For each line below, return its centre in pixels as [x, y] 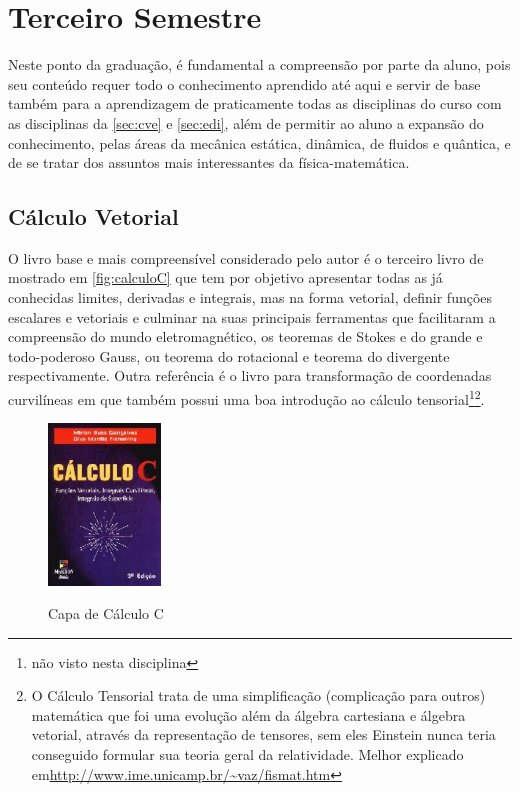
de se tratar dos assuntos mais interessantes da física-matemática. [209, 162]
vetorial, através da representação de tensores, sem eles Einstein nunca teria [263, 734]
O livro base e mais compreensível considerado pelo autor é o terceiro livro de [246, 257]
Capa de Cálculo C [106, 613]
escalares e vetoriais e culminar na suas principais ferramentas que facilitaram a [252, 316]
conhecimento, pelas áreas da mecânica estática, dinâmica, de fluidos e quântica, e [259, 142]
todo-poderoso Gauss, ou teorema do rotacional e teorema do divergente [229, 355]
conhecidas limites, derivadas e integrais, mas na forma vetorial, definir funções [250, 297]
